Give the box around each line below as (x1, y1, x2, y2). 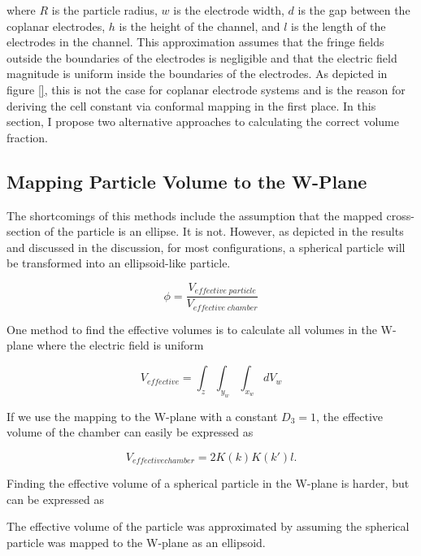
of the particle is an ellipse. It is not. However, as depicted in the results (44, 223, 404, 240)
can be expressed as (7, 490, 105, 507)
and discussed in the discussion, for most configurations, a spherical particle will (7, 238, 406, 255)
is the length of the (291, 17, 386, 34)
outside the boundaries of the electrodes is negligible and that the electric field (7, 49, 397, 66)
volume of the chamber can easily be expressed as (7, 424, 254, 441)
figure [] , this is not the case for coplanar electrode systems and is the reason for (7, 80, 406, 98)
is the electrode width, (173, 2, 284, 18)
